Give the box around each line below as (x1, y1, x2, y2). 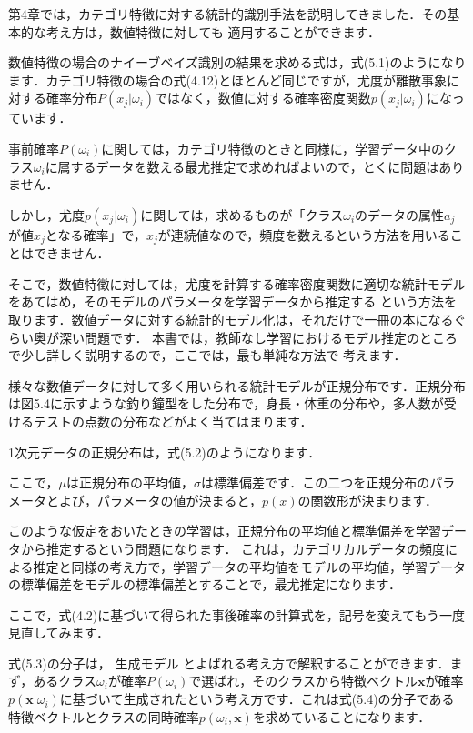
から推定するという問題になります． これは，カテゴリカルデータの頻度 (20, 538, 446, 557)
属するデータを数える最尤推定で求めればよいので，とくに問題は (57, 156, 439, 176)
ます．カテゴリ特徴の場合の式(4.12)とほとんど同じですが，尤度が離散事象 (8, 70, 447, 89)
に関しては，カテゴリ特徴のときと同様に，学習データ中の (101, 138, 444, 157)
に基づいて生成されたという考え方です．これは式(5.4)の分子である (59, 689, 455, 708)
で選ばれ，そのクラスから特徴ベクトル (188, 671, 418, 690)
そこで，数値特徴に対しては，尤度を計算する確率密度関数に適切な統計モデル (8, 274, 466, 293)
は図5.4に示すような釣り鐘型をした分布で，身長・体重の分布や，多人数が (8, 394, 444, 413)
